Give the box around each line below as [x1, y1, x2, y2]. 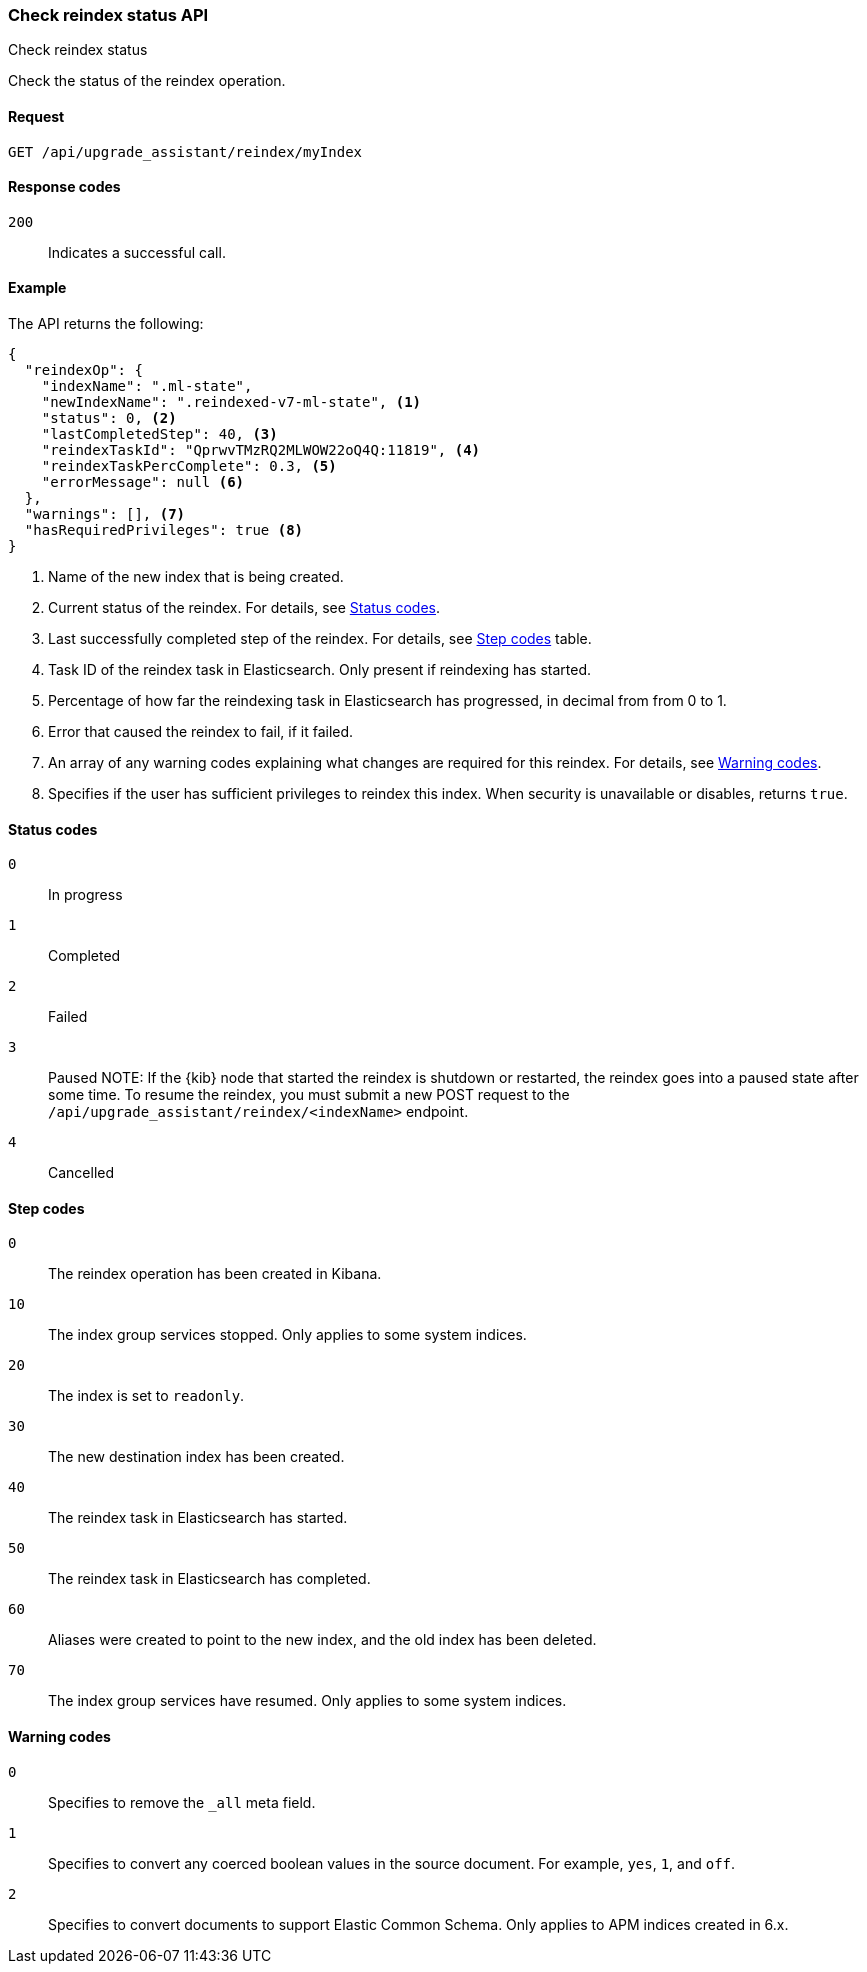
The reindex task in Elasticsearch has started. [48, 1509, 348, 1527]
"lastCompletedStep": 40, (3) [41, 426, 278, 443]
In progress [48, 886, 123, 904]
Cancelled [48, 1164, 115, 1182]
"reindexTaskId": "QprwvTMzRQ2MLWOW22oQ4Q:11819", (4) [41, 442, 481, 459]
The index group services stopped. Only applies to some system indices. [48, 1326, 527, 1344]
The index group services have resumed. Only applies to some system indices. [48, 1692, 567, 1710]
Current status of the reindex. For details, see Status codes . [48, 599, 441, 617]
